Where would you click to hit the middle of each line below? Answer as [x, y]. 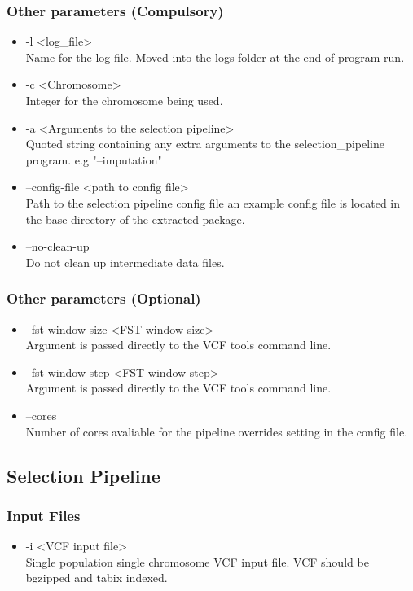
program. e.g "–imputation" [94, 159]
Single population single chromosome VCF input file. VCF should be [197, 561]
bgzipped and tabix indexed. [97, 578]
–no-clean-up [57, 246]
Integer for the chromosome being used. [124, 100]
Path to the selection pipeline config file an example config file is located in [213, 202]
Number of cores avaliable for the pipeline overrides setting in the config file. [217, 431]
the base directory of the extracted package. [135, 219]
